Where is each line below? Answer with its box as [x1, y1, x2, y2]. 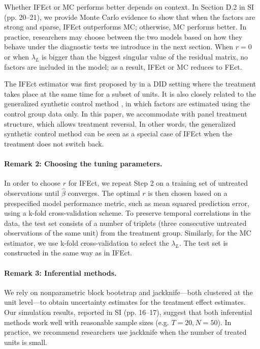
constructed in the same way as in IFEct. [4, 247, 133, 258]
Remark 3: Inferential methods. [4, 267, 117, 278]
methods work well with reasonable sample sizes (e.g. [4, 316, 169, 327]
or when [4, 51, 29, 62]
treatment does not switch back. [4, 138, 104, 149]
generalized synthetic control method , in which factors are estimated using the [4, 98, 250, 109]
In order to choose [4, 178, 60, 188]
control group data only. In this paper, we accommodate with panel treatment [4, 108, 247, 119]
